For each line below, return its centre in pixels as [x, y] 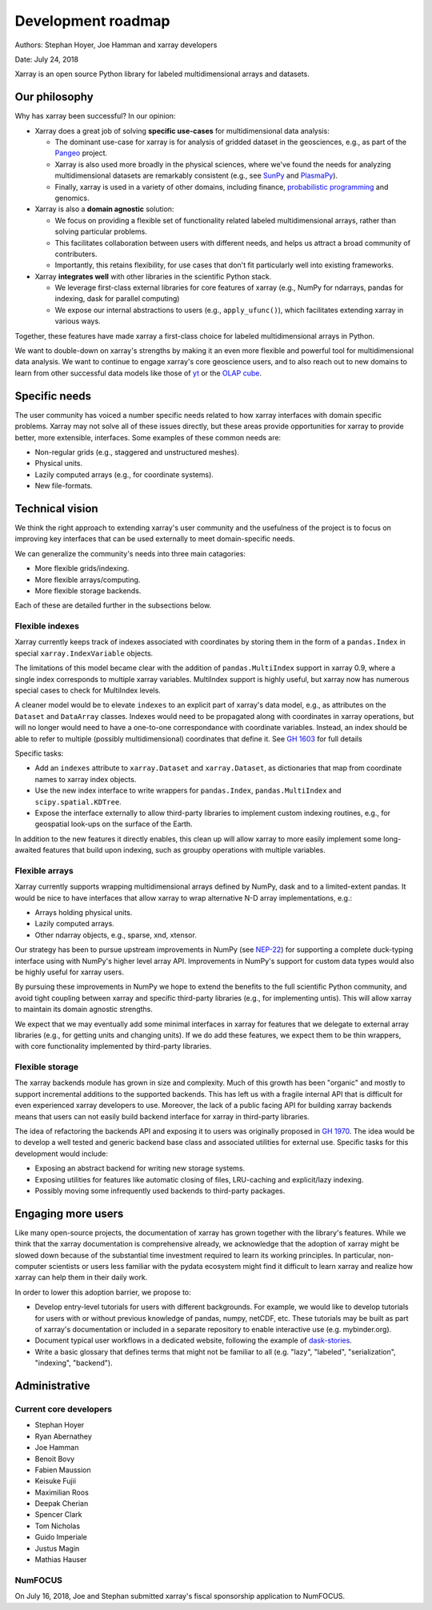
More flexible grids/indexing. [82, 568]
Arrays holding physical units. [84, 913]
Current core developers [64, 1409]
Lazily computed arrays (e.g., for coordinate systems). [124, 474]
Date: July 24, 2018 [47, 59]
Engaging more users [69, 1213]
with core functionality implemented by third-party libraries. [113, 1046]
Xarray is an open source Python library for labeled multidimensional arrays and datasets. [162, 74]
